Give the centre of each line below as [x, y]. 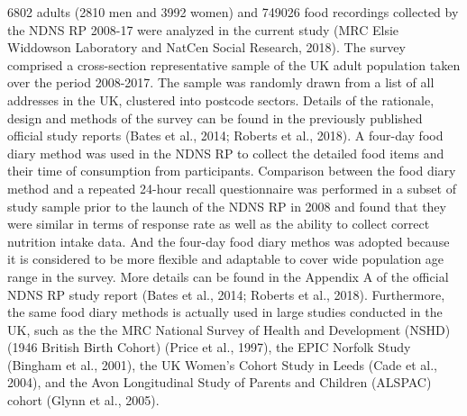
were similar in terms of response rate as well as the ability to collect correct [219, 224]
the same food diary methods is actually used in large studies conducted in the [225, 312]
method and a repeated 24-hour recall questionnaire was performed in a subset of [232, 188]
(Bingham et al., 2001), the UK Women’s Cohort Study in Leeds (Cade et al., [222, 364]
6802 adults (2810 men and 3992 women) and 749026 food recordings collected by [233, 12]
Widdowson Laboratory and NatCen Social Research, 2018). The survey [206, 47]
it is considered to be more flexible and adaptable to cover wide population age [226, 259]
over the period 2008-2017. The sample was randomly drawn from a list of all [221, 82]
